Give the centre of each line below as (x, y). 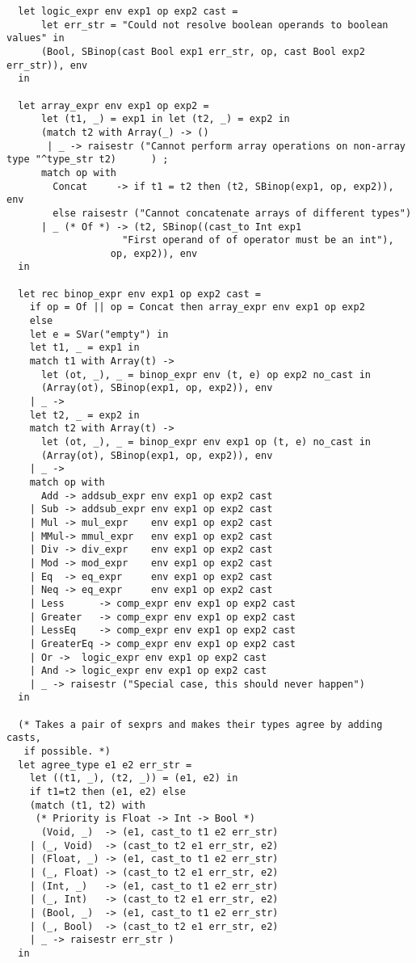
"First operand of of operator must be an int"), (258, 240)
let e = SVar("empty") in (99, 334)
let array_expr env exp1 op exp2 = (113, 105)
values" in (36, 38)
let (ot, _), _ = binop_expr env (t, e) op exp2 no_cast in (206, 374)
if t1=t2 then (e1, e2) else (107, 792)
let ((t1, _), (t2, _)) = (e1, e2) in (134, 778)
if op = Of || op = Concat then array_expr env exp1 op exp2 (197, 307)
